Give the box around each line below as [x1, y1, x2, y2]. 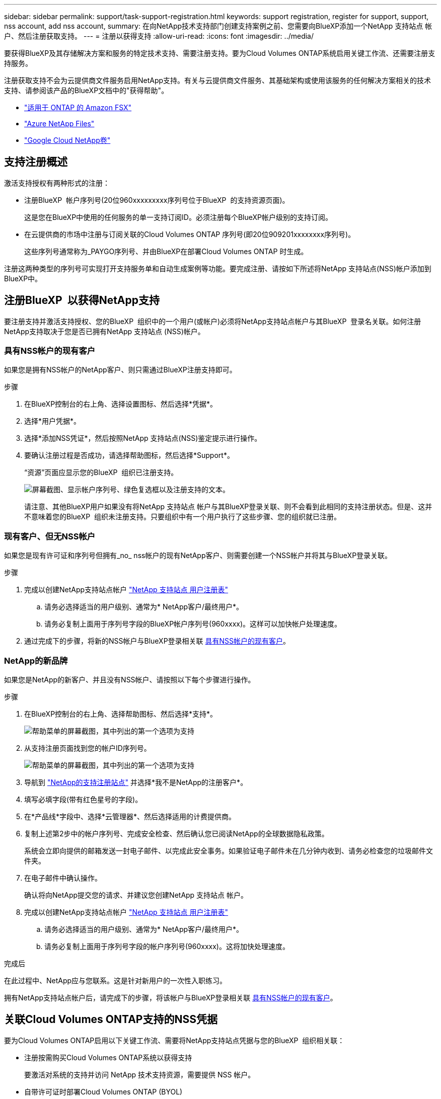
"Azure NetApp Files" [24, 119, 95, 128]
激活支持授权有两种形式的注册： [4, 178, 110, 187]
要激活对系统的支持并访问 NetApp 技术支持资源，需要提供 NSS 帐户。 [24, 1070, 255, 1079]
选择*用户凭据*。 [24, 417, 81, 426]
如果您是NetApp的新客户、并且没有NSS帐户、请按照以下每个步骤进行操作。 [4, 675, 255, 684]
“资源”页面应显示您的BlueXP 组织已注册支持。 [24, 468, 178, 477]
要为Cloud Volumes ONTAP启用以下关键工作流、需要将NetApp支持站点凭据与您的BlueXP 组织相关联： [4, 1036, 345, 1045]
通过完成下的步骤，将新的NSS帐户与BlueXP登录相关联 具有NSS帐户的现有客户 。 [24, 637, 290, 646]
